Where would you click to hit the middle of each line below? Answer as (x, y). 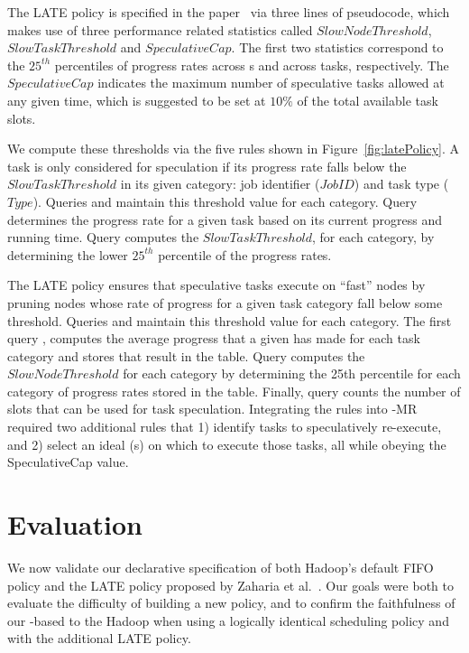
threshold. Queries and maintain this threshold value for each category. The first (230, 320)
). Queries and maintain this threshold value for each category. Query (225, 201)
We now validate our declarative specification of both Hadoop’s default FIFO (221, 567)
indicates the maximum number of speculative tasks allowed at (271, 83)
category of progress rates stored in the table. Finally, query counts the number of (234, 391)
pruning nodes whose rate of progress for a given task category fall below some (225, 302)
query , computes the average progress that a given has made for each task (214, 338)
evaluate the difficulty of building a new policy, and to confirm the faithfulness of (231, 603)
